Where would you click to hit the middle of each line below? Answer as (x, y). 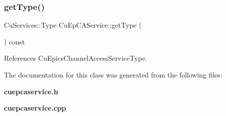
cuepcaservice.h (31, 91)
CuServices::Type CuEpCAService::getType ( (73, 25)
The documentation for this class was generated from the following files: (113, 75)
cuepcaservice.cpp (35, 108)
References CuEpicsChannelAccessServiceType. (76, 58)
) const (15, 41)
